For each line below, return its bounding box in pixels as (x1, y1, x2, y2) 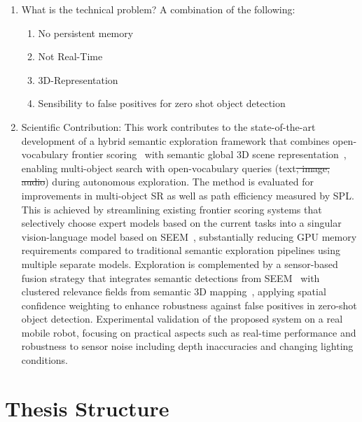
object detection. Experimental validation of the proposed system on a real (21, 311, 343, 326)
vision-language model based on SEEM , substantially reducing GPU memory (21, 229, 357, 244)
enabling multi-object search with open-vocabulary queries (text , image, (21, 160, 330, 175)
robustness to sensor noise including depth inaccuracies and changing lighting (21, 339, 354, 353)
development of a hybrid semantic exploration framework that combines (21, 133, 330, 148)
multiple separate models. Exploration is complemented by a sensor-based (21, 256, 338, 271)
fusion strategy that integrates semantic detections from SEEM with (21, 270, 320, 285)
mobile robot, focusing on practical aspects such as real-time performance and (21, 325, 356, 339)
